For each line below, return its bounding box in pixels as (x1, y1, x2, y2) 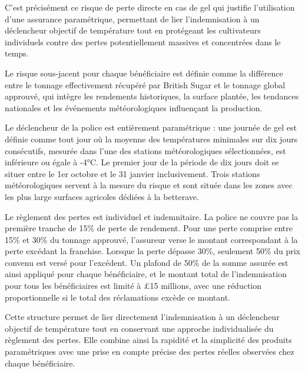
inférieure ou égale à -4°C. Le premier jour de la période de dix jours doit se (5, 156, 279, 168)
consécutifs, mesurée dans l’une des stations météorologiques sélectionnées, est (5, 144, 286, 156)
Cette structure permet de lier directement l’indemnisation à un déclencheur (5, 311, 280, 323)
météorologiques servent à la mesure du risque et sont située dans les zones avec (5, 179, 293, 191)
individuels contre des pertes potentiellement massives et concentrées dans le (5, 35, 281, 48)
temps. (5, 47, 29, 59)
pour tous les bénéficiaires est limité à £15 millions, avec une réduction (5, 279, 262, 292)
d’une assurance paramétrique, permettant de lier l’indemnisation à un (5, 12, 260, 25)
